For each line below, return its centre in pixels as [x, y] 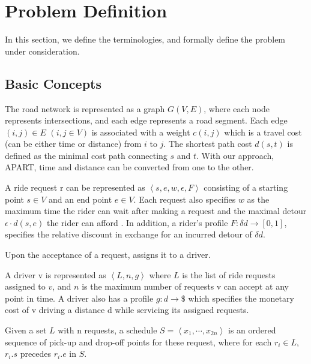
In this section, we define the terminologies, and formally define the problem [145, 39]
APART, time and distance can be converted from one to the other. [129, 167]
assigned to [25, 286]
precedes [36, 354]
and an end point [80, 199]
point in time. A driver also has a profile [79, 298]
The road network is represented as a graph [85, 108]
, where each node [237, 108]
